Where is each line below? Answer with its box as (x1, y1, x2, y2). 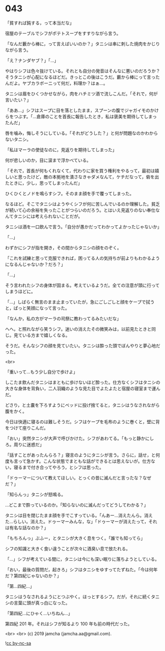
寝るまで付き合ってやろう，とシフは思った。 (13, 464, 104, 470)
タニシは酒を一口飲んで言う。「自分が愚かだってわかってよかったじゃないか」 (5, 224, 162, 230)
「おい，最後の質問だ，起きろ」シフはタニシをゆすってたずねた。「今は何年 (5, 566, 158, 572)
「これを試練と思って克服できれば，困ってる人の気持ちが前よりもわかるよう (5, 255, 160, 261)
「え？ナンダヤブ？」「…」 (5, 57, 59, 63)
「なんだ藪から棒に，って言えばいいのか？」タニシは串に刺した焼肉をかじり (5, 40, 160, 47)
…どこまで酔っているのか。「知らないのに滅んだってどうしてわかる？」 (5, 502, 149, 508)
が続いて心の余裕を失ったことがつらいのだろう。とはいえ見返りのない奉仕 (5, 207, 156, 213)
